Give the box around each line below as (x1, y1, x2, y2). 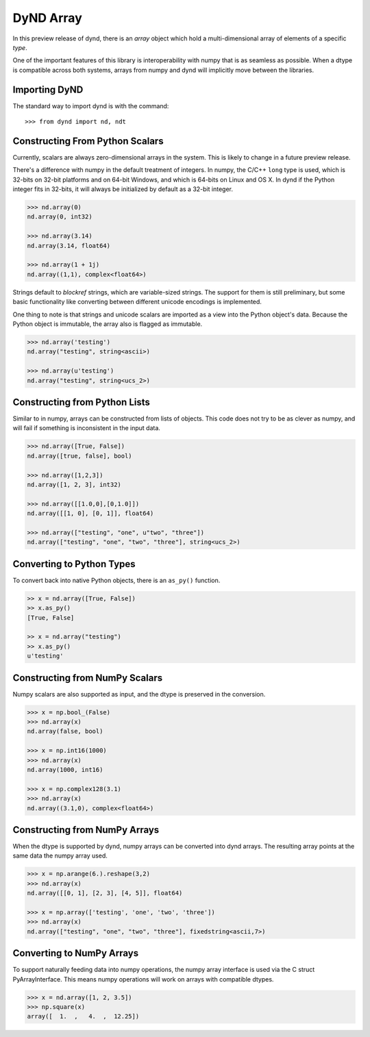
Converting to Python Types (12, 558, 136, 570)
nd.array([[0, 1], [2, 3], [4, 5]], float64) (27, 889, 183, 897)
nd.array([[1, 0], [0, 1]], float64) (27, 510, 154, 517)
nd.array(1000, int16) (27, 766, 103, 773)
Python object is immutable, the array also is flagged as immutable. (12, 319, 203, 328)
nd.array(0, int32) (27, 213, 92, 221)
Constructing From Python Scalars (12, 135, 164, 147)
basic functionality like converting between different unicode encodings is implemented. (12, 298, 262, 306)
